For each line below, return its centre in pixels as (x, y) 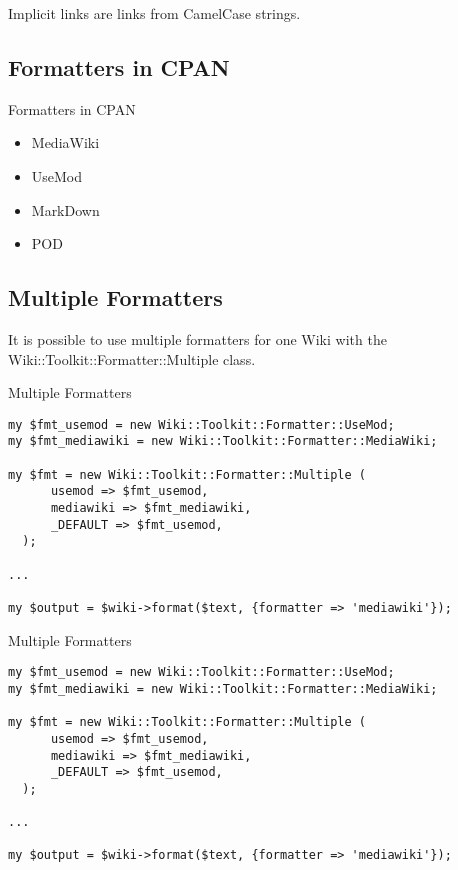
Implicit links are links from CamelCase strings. (154, 13)
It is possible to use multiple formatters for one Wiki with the (197, 338)
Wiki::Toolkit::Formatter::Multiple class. (132, 358)
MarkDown (65, 209)
